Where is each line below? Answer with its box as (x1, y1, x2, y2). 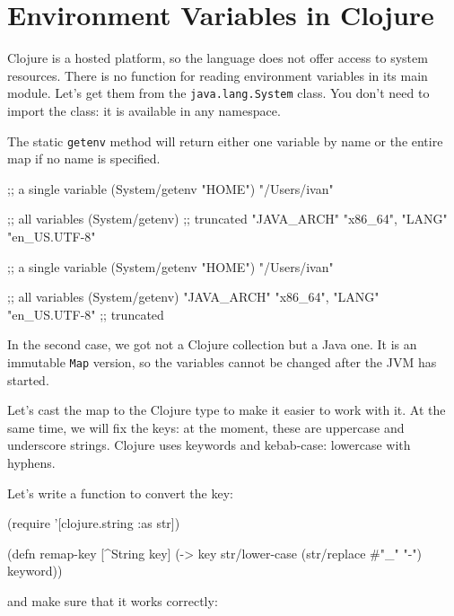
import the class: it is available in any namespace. (7, 101, 281, 119)
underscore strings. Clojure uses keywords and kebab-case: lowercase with (7, 436, 411, 454)
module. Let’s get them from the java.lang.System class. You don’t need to (7, 84, 430, 102)
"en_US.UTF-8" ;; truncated (7, 304, 164, 323)
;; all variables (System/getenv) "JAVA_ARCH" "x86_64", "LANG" (7, 287, 380, 306)
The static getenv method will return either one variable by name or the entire (7, 131, 443, 150)
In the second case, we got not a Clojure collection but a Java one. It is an (7, 335, 417, 354)
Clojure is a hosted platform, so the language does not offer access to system (7, 48, 428, 67)
